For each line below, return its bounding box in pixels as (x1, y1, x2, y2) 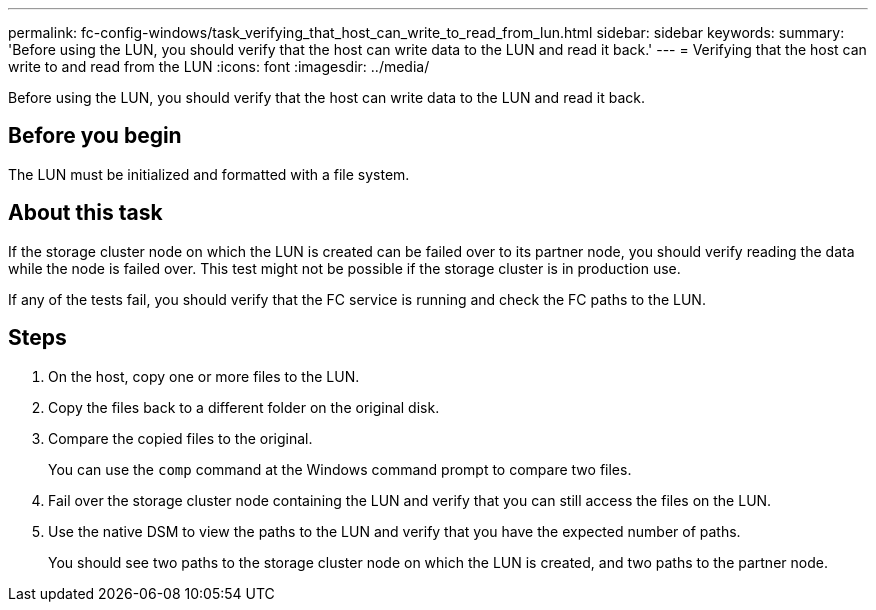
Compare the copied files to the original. (48, 429, 313, 447)
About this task (8, 200, 163, 226)
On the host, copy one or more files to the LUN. (48, 367, 360, 385)
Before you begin (8, 123, 182, 149)
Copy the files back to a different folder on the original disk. (48, 398, 440, 416)
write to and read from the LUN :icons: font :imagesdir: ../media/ (8, 58, 430, 75)
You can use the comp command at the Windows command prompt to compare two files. (48, 460, 632, 478)
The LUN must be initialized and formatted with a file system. (8, 165, 410, 183)
